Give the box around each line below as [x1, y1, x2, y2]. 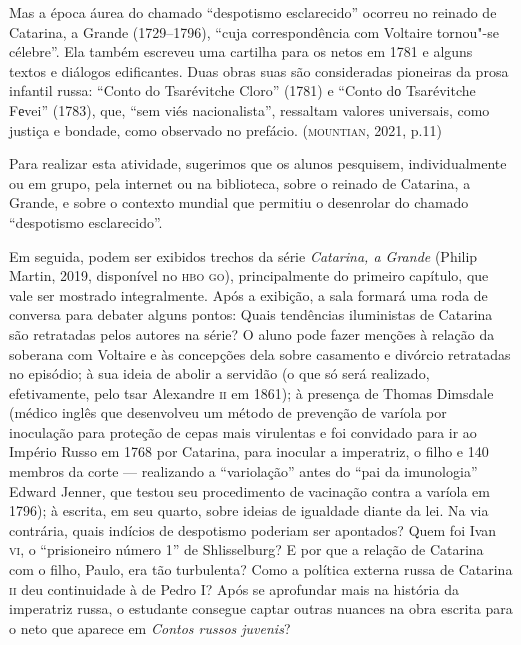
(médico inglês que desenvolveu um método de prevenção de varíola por [9, 402, 447, 423]
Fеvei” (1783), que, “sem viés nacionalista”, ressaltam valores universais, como [9, 99, 490, 120]
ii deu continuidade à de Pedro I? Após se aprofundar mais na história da [9, 578, 459, 599]
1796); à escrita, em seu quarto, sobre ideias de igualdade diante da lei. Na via [9, 500, 489, 521]
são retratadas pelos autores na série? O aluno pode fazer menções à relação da [9, 323, 495, 344]
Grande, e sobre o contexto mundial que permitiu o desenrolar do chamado [9, 192, 469, 213]
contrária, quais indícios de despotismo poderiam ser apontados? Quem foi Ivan [9, 519, 497, 540]
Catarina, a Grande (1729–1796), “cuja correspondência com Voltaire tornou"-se [9, 21, 499, 42]
